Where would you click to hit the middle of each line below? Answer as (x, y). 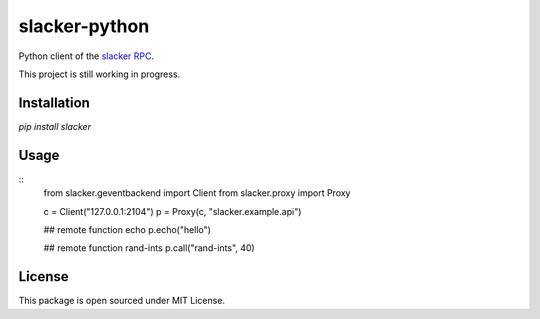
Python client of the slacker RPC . (86, 56)
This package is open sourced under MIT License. (121, 301)
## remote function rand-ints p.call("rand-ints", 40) (149, 248)
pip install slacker (55, 126)
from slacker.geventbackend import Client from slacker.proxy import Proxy (197, 193)
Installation (54, 102)
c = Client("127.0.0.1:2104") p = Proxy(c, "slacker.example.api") (172, 211)
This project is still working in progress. (99, 74)
